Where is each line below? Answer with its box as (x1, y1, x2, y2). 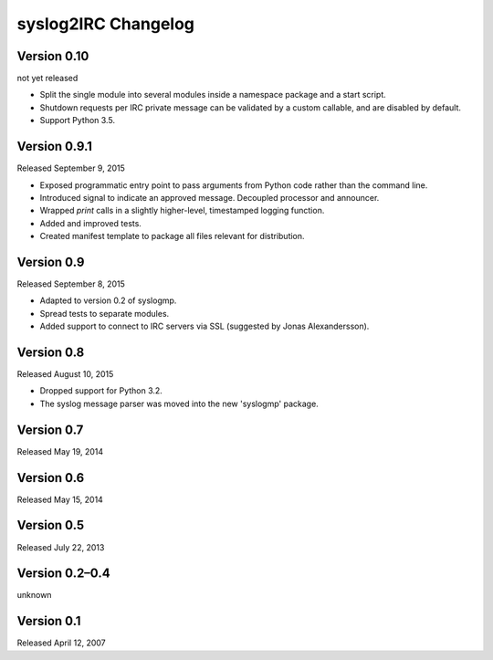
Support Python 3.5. (39, 115, 116, 126)
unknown (16, 590, 52, 601)
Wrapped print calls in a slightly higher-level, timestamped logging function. (39, 205, 325, 216)
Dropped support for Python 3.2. (39, 385, 163, 396)
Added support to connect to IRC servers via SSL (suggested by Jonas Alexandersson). (39, 320, 370, 332)
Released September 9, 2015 (16, 162, 125, 173)
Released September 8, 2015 (16, 278, 125, 289)
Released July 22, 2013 (16, 541, 105, 552)
